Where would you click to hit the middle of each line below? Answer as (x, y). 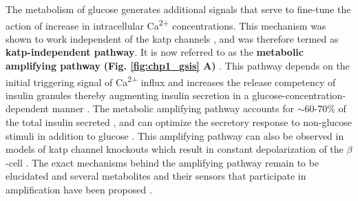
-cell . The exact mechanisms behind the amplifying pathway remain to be (162, 162)
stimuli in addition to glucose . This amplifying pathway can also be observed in (175, 135)
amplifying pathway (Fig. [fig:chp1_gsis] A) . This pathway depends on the (178, 66)
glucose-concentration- (299, 95)
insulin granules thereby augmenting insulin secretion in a (127, 95)
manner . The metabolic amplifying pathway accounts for (173, 108)
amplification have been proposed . (79, 190)
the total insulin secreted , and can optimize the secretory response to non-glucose (179, 122)
